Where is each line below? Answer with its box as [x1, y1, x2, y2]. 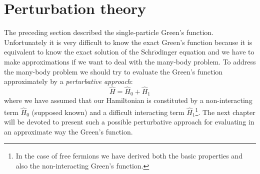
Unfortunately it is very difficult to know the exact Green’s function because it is [4, 36, 252, 47]
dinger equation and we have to [157, 46, 254, 57]
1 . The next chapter [195, 105, 255, 117]
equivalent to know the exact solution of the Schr [4, 46, 155, 57]
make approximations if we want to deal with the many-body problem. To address [4, 56, 256, 66]
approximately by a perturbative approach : [4, 76, 133, 86]
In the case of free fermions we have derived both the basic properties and [15, 150, 242, 161]
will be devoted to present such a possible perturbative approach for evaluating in [4, 116, 254, 127]
